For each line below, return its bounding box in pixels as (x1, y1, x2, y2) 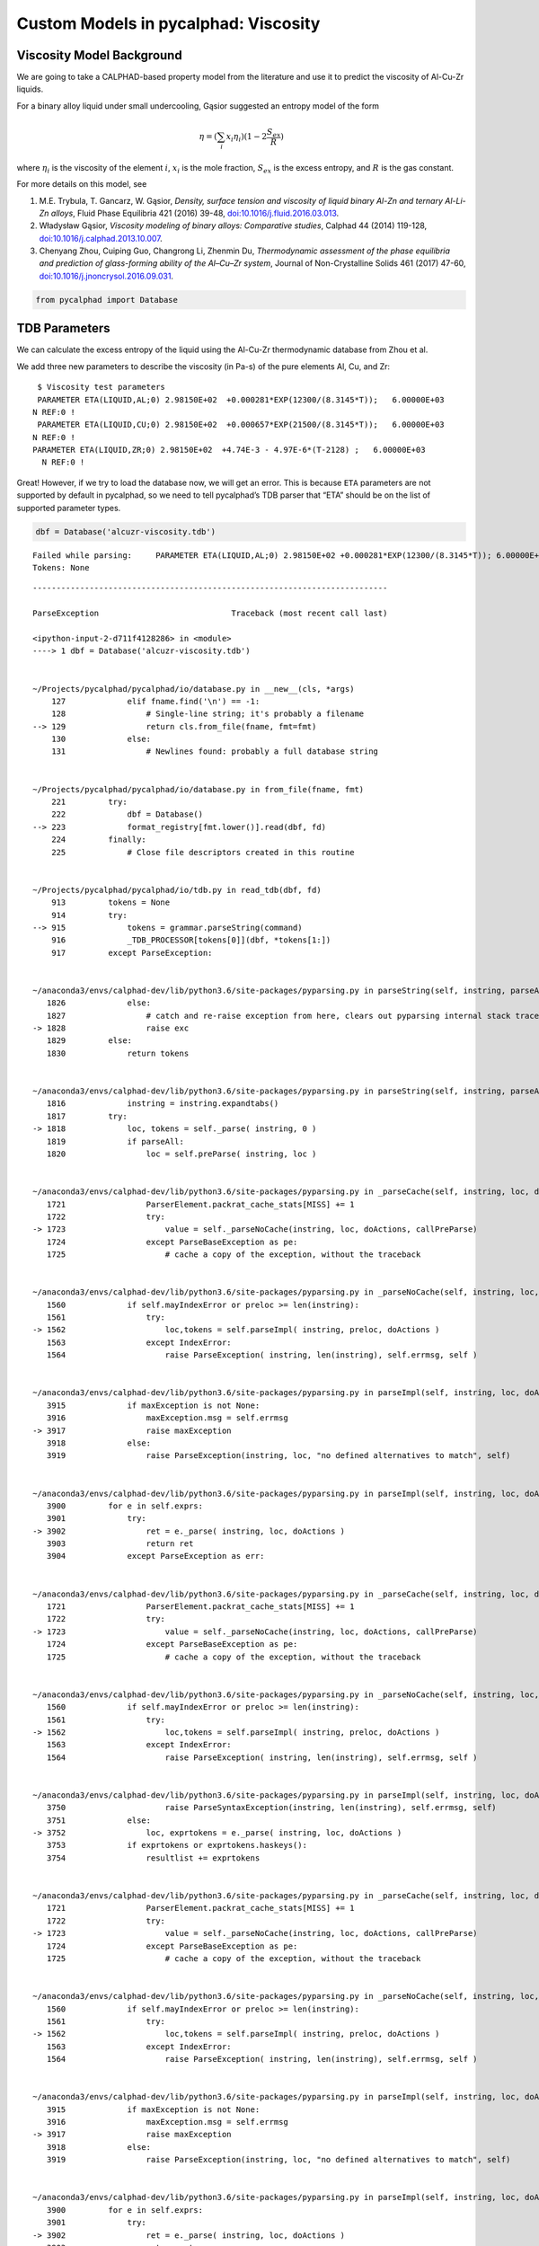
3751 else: (46, 1815, 152, 1826)
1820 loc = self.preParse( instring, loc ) (46, 1148, 317, 1159)
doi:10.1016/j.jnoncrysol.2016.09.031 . (39, 270, 174, 281)
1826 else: (46, 998, 152, 1008)
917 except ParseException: (50, 948, 213, 958)
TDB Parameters (16, 321, 111, 336)
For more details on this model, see (16, 179, 147, 190)
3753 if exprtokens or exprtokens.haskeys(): (46, 1840, 307, 1851)
